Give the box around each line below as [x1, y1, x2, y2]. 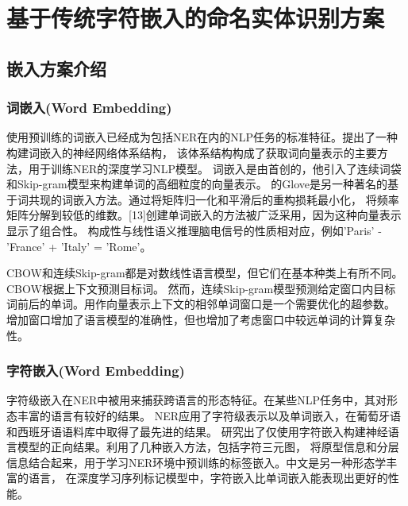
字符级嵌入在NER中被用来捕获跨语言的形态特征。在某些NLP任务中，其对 [6, 392, 387, 408]
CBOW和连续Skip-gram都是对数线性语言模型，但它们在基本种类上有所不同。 [6, 265, 403, 281]
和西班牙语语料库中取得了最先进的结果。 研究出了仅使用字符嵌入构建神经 [6, 423, 388, 439]
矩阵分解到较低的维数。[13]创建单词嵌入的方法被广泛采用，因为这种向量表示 [6, 207, 402, 223]
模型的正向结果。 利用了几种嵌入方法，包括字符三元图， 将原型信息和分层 [17, 438, 399, 455]
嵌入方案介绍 [6, 56, 106, 80]
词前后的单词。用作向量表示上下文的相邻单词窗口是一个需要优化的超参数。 [6, 295, 395, 312]
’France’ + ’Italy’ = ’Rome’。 [6, 238, 152, 254]
